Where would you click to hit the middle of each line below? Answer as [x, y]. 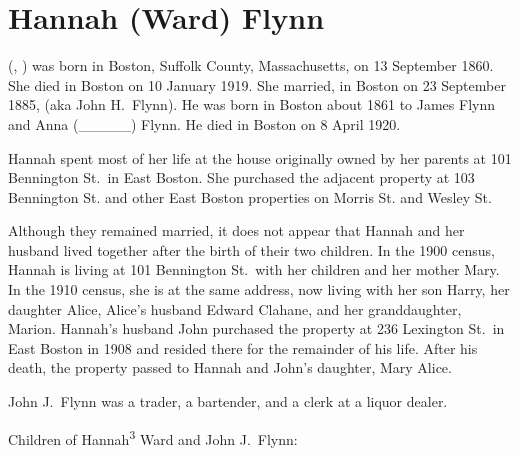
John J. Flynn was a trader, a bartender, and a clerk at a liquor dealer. [228, 401]
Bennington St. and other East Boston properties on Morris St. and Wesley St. [250, 196]
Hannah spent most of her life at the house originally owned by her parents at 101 [260, 157]
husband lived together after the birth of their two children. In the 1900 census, [251, 249]
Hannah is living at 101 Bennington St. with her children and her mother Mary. [254, 269]
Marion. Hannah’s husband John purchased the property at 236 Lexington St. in [256, 328]
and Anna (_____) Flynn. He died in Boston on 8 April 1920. [204, 123]
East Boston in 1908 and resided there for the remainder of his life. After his [243, 347]
